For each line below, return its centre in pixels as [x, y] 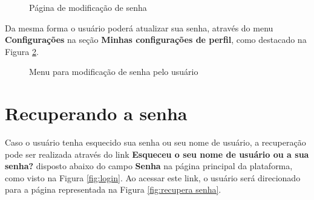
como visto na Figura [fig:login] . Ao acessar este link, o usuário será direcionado [153, 177]
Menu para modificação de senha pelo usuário [114, 72]
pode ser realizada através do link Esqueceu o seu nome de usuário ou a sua [157, 154]
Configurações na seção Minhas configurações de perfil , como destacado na [156, 40]
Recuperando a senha [96, 113]
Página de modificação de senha [88, 7]
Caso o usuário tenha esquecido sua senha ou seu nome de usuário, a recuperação [155, 142]
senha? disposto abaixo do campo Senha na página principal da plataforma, [149, 166]
